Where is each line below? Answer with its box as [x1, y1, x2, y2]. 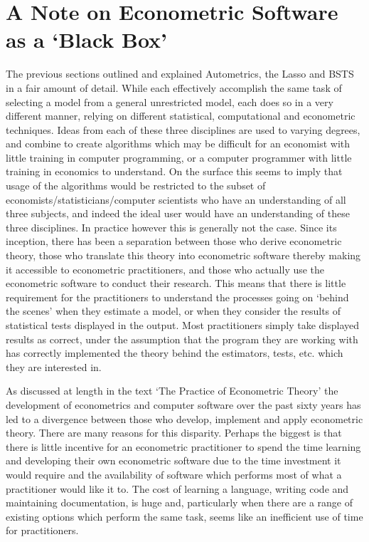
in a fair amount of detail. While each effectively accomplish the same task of [6, 80, 342, 95]
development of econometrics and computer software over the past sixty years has [6, 397, 361, 412]
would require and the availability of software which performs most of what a [6, 467, 342, 481]
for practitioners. [6, 523, 79, 538]
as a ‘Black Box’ [6, 25, 168, 54]
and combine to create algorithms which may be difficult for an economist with [6, 136, 351, 151]
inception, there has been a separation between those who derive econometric [6, 234, 342, 249]
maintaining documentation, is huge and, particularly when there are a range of [6, 495, 353, 510]
